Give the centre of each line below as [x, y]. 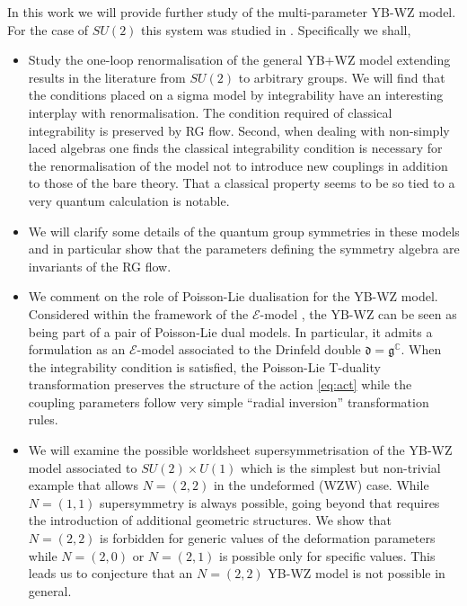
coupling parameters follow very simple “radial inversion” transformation [229, 401]
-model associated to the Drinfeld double [249, 349]
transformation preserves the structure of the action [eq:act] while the [220, 384]
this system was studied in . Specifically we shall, [276, 29]
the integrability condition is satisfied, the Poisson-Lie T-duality [204, 366]
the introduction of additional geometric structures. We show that [210, 520]
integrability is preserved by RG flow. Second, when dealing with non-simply [239, 130]
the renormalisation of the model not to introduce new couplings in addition [238, 165]
